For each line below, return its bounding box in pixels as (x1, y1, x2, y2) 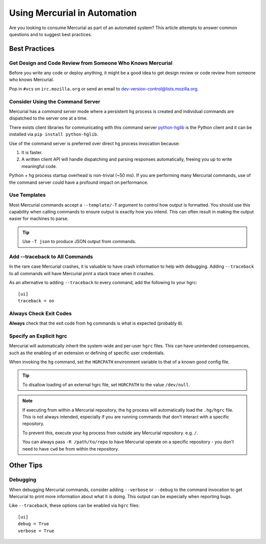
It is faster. (21, 149, 43, 155)
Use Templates (9, 192, 46, 199)
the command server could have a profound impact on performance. (9, 179, 149, 185)
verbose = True (18, 528, 55, 534)
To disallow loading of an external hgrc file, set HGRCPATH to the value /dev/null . (22, 381, 190, 387)
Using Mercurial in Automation (9, 7, 137, 18)
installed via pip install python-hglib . (9, 131, 99, 137)
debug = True (18, 521, 49, 527)
